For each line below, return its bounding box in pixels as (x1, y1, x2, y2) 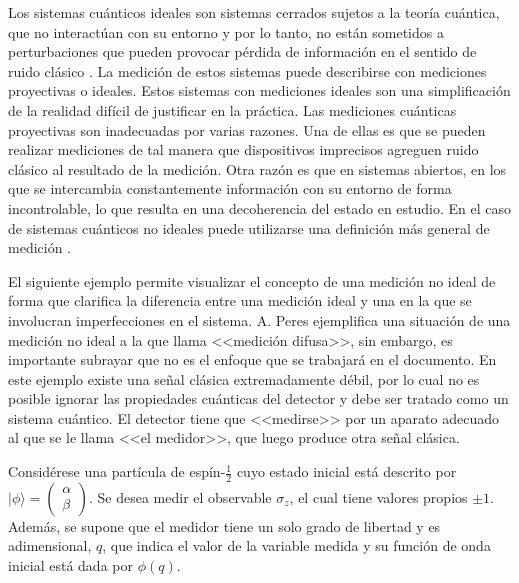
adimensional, (8, 535, 92, 556)
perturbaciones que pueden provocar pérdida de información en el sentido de (8, 41, 477, 62)
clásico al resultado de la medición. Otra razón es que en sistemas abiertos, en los (8, 158, 507, 179)
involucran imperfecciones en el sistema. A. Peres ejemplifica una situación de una (8, 309, 511, 330)
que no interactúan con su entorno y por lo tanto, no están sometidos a (8, 21, 444, 42)
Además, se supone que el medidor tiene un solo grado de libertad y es (8, 515, 441, 536)
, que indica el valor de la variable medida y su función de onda (102, 535, 491, 556)
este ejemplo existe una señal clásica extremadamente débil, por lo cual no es (8, 368, 480, 389)
